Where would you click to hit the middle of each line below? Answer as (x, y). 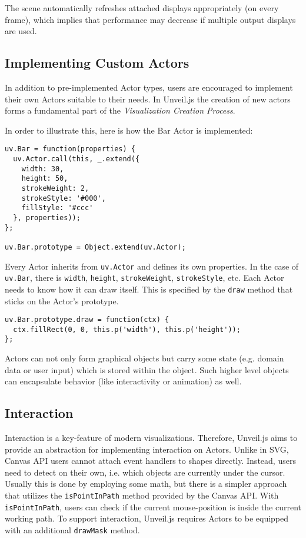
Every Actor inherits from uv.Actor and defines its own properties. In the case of (152, 266)
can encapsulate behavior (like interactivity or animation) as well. (123, 381)
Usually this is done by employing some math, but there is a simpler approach (146, 484)
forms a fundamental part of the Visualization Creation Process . (120, 110)
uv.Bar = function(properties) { (70, 149)
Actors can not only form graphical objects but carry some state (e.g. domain (144, 358)
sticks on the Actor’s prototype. (62, 300)
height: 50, (45, 179)
